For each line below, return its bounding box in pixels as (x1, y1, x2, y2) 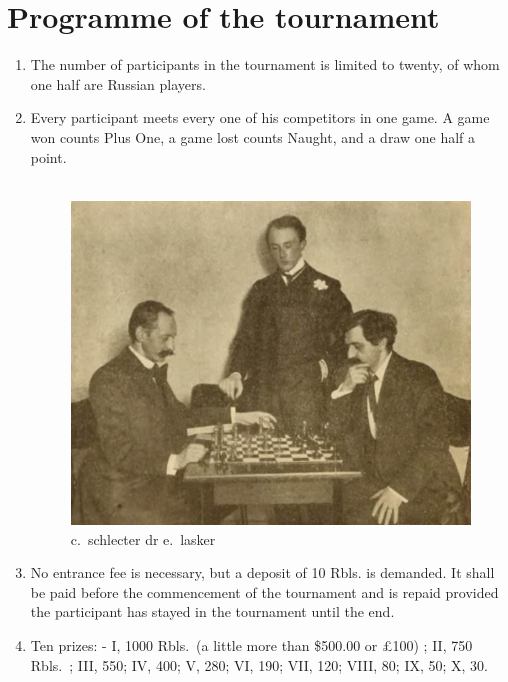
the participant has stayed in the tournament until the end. (30, 601, 395, 622)
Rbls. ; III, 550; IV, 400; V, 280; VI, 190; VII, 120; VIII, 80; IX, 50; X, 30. (30, 654, 488, 675)
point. (30, 146, 67, 167)
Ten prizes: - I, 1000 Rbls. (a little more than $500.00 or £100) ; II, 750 (30, 635, 473, 656)
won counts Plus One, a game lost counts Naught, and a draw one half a (30, 126, 476, 147)
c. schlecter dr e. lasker (70, 528, 216, 549)
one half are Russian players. (30, 73, 206, 94)
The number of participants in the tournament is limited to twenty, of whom (30, 54, 500, 75)
